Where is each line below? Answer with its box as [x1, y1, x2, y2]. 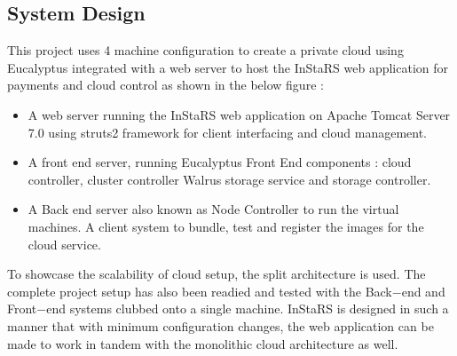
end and [401, 281, 445, 300]
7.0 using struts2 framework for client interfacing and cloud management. [28, 123, 428, 141]
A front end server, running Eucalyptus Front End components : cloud [28, 153, 412, 171]
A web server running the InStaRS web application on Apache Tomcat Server [28, 105, 451, 123]
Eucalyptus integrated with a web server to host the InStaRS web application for [7, 58, 449, 76]
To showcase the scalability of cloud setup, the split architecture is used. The [7, 265, 426, 283]
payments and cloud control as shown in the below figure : [7, 75, 324, 94]
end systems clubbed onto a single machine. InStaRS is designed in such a [46, 299, 449, 318]
